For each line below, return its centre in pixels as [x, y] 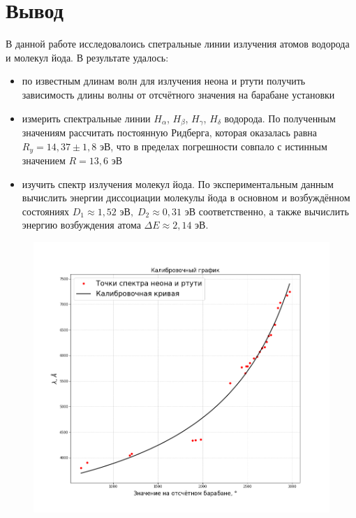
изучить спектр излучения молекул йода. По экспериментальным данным [178, 184]
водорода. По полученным [280, 118]
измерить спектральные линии [86, 118]
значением [44, 160]
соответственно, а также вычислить [274, 211]
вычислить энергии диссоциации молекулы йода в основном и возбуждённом [186, 197]
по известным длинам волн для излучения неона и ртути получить [164, 81]
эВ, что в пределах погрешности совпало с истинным [213, 146]
